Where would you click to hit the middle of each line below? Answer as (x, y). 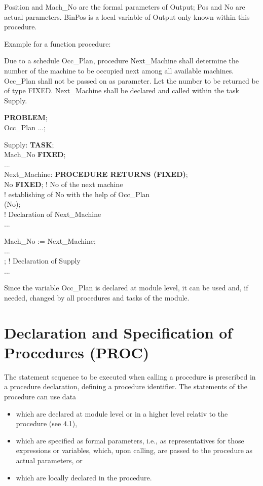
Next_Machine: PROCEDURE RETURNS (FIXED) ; (96, 174)
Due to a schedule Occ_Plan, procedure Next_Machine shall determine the (122, 61)
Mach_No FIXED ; (35, 154)
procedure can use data (40, 396)
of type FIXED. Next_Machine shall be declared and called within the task (122, 90)
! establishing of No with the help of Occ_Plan (77, 194)
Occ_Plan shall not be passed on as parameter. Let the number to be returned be (131, 80)
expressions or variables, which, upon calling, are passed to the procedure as (134, 450)
